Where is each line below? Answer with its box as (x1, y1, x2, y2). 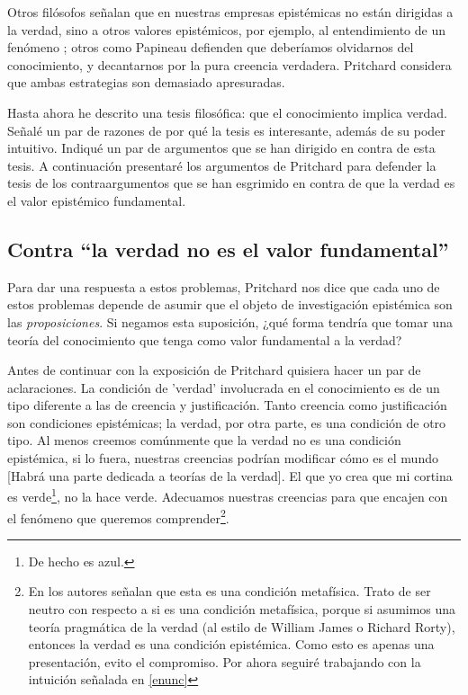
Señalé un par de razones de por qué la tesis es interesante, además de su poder (7, 120, 445, 139)
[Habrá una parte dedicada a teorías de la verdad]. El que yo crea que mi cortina (7, 466, 453, 485)
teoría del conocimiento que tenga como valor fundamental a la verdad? (7, 330, 402, 349)
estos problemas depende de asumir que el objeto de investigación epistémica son (7, 295, 453, 314)
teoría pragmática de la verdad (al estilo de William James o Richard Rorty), (28, 617, 455, 636)
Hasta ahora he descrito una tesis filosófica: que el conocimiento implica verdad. (7, 102, 447, 121)
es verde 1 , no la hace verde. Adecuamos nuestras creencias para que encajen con (7, 485, 448, 505)
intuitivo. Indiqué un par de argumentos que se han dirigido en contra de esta (7, 138, 436, 157)
